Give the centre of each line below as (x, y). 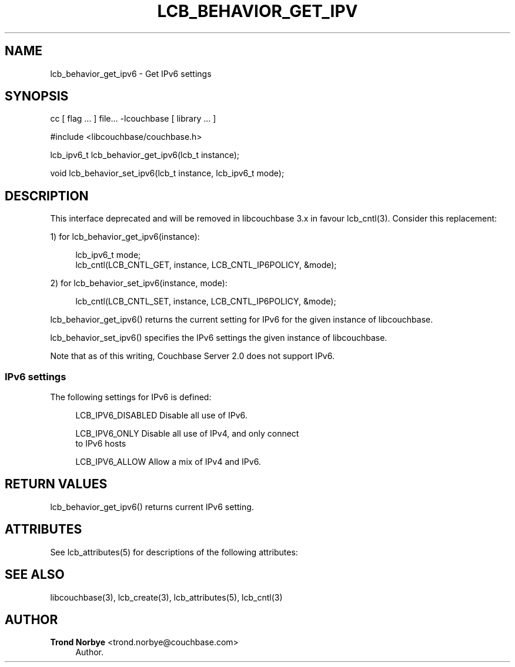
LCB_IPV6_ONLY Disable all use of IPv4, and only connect (187, 434)
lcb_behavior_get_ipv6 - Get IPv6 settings (131, 73)
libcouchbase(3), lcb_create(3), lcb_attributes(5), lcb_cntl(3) (166, 597)
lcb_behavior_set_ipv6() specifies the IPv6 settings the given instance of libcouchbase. (219, 338)
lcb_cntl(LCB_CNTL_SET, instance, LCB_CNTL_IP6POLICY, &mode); (206, 301)
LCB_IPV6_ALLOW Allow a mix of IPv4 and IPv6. (168, 462)
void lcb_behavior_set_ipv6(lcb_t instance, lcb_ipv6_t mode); (167, 173)
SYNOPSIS (37, 96)
